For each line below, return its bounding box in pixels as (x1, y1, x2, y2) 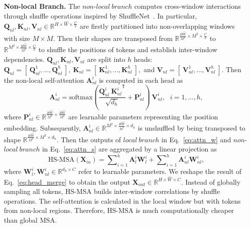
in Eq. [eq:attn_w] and (161, 134, 231, 144)
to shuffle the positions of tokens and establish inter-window (38, 44, 217, 55)
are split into (87, 54, 125, 64)
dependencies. (4, 54, 45, 64)
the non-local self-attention (4, 75, 84, 85)
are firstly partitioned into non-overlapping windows (79, 21, 235, 31)
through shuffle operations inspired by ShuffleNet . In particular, (4, 10, 197, 20)
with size (4, 33, 30, 43)
